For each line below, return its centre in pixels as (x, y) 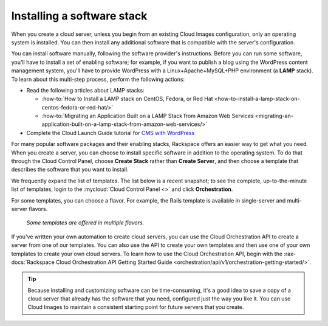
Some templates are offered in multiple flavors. (85, 223)
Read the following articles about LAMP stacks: (86, 90)
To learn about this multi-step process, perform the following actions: (98, 79)
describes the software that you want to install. (70, 170)
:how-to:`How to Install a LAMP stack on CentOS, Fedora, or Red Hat (127, 99)
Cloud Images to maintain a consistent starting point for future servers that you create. (136, 307)
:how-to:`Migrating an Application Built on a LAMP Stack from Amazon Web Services (148, 116)
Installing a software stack (79, 16)
